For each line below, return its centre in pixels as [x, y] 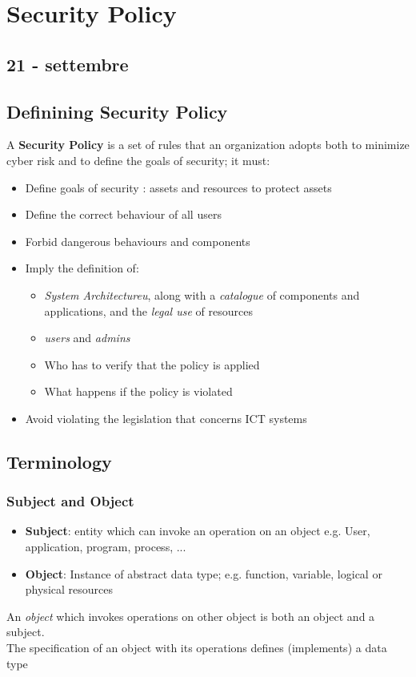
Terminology [59, 461]
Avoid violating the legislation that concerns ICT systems [166, 418]
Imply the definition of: [82, 268]
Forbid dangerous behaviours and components [138, 241]
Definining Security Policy [117, 111]
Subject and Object [70, 501]
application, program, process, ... [106, 547]
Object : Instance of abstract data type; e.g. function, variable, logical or [204, 573]
